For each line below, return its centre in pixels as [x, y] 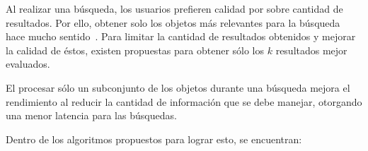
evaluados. [28, 64]
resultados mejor [311, 50]
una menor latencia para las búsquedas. [91, 115]
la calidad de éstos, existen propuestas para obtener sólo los [135, 50]
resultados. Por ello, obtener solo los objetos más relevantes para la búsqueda [173, 22]
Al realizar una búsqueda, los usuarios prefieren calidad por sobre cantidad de [174, 8]
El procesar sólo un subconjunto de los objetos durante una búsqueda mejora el [178, 87]
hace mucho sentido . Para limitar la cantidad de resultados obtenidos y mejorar [181, 36]
